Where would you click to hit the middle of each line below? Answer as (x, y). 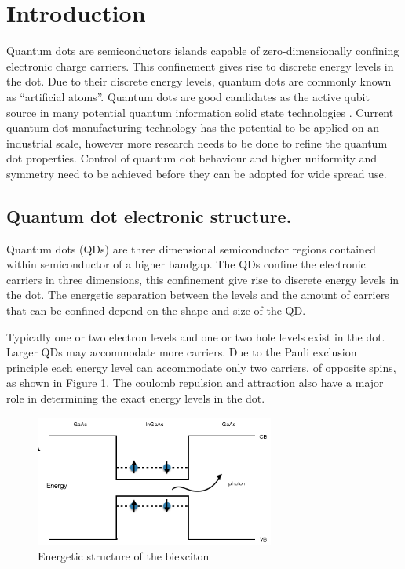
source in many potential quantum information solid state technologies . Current (200, 112)
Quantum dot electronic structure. (149, 215)
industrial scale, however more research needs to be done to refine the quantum (197, 142)
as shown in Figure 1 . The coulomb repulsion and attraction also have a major (195, 383)
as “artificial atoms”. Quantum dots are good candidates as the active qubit (188, 96)
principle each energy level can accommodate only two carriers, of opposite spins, (201, 367)
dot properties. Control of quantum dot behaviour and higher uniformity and (192, 158)
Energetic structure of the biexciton (124, 556)
